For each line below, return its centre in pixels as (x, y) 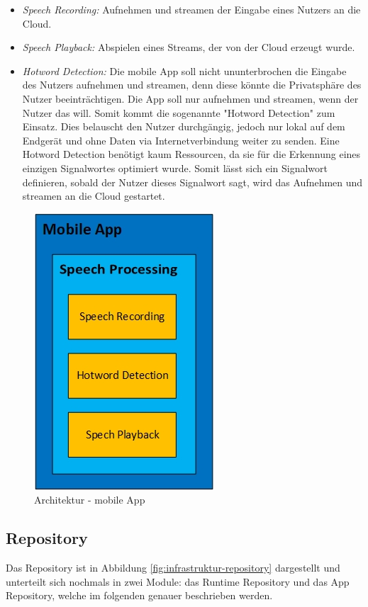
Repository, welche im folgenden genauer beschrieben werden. (139, 595)
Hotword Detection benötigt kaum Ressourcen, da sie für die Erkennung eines (191, 154)
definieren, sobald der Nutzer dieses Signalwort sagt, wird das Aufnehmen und (193, 182)
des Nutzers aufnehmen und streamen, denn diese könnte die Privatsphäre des (192, 85)
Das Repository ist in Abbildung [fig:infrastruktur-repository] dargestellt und (173, 568)
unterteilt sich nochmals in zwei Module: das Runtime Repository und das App (178, 581)
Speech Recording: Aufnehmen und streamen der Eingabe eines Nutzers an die (191, 9)
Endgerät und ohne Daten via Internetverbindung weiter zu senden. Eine (181, 140)
